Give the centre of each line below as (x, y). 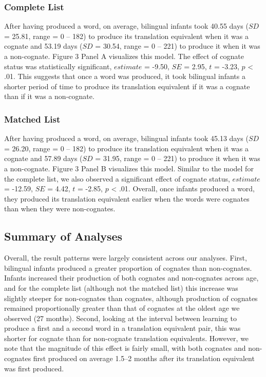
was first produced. (34, 368)
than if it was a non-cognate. (49, 96)
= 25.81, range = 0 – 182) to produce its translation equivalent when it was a (126, 36)
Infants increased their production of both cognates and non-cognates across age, (131, 278)
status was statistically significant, (58, 66)
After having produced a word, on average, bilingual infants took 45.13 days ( (126, 138)
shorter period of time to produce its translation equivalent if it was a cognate (127, 86)
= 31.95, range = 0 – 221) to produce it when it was (178, 158)
